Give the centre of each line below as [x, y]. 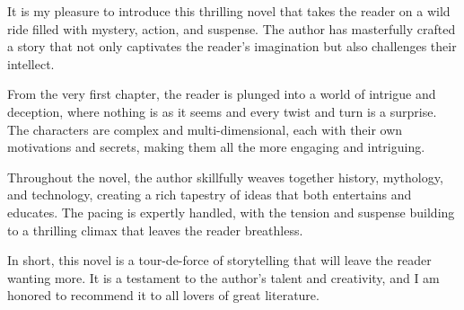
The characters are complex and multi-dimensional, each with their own [205, 129]
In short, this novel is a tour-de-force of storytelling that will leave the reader [219, 260]
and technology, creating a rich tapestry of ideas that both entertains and [210, 195]
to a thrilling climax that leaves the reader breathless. [155, 230]
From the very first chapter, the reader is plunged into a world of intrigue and [222, 94]
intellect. [31, 63]
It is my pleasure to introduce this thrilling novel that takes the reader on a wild [229, 11]
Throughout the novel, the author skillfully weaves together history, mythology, [225, 177]
